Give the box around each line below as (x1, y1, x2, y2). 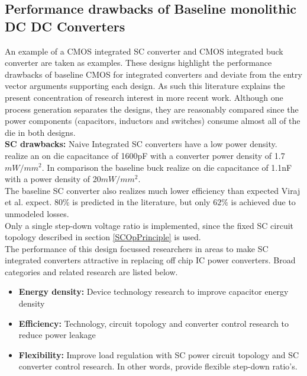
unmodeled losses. (5, 207, 69, 219)
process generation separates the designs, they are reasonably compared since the (5, 103, 299, 115)
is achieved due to (231, 196, 296, 208)
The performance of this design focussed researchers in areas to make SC (5, 242, 269, 254)
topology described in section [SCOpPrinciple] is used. (5, 231, 201, 243)
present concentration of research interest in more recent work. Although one (5, 91, 283, 103)
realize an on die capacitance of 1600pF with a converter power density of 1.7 (5, 149, 285, 161)
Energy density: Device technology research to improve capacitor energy (18, 285, 289, 298)
